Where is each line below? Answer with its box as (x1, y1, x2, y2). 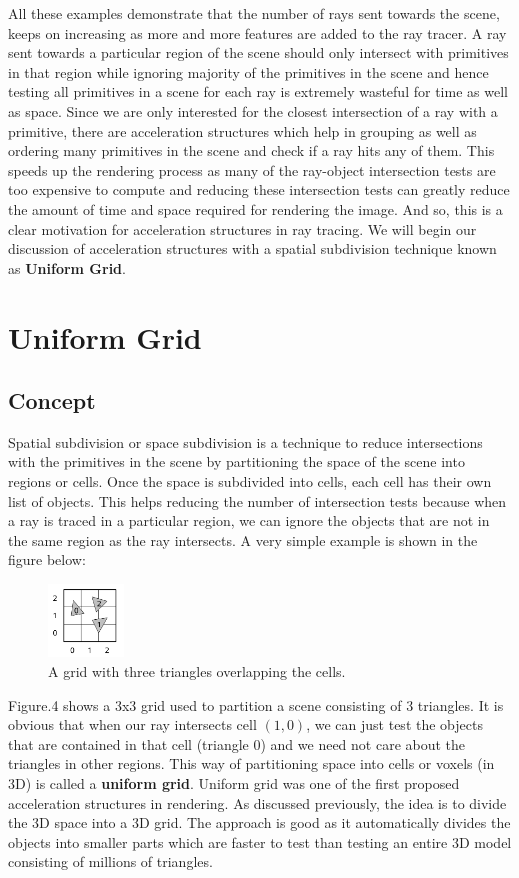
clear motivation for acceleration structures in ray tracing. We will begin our (8, 218, 477, 239)
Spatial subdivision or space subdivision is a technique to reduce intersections (8, 431, 483, 452)
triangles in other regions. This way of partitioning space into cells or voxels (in (8, 753, 495, 774)
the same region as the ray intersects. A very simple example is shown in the (8, 529, 478, 550)
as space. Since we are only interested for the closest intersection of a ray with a (8, 100, 498, 121)
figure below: (8, 549, 86, 570)
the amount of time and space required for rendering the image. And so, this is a (8, 198, 503, 219)
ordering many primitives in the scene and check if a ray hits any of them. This (8, 140, 495, 161)
